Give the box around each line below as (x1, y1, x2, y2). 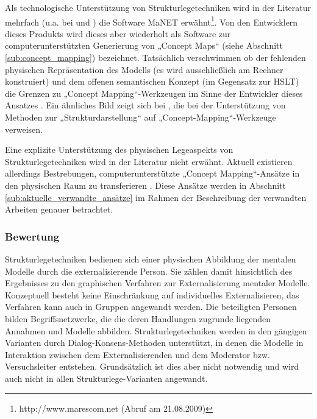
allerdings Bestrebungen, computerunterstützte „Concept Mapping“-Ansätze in (5, 167, 300, 180)
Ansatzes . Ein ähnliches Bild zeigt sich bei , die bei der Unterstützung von (5, 99, 286, 111)
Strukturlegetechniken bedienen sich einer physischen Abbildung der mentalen (5, 252, 296, 265)
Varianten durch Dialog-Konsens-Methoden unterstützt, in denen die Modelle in (5, 336, 304, 349)
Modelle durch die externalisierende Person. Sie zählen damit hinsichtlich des (5, 264, 293, 277)
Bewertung (5, 228, 60, 244)
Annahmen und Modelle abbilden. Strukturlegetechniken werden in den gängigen (5, 324, 307, 337)
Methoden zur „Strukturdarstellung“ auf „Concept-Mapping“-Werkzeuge (5, 111, 276, 123)
